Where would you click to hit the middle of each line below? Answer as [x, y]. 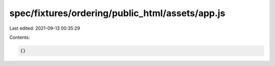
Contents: [20, 37]
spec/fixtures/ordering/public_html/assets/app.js [117, 13]
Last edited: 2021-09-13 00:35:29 [45, 28]
